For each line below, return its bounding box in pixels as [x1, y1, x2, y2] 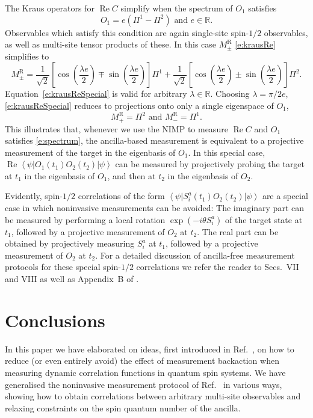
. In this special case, [188, 146, 265, 158]
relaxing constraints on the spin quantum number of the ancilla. [5, 401, 241, 414]
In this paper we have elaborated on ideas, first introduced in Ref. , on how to [5, 342, 294, 355]
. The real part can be [197, 225, 279, 238]
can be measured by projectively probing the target [115, 158, 305, 170]
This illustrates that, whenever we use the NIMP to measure [5, 122, 228, 135]
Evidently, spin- [5, 189, 63, 202]
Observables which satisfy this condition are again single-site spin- [5, 26, 249, 38]
